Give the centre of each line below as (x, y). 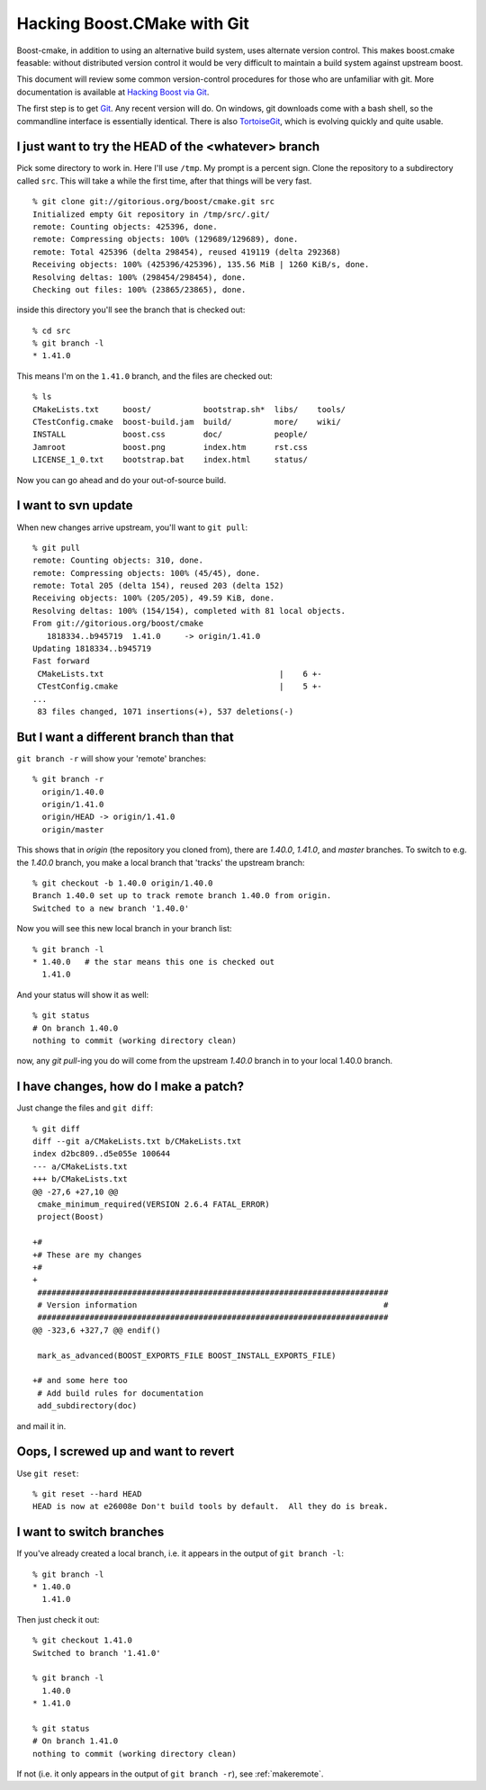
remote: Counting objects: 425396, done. (125, 226)
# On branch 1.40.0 (76, 1028)
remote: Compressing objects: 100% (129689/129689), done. (166, 239)
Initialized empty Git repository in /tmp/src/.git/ (151, 214)
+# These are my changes (87, 1255)
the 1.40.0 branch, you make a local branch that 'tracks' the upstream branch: (161, 862)
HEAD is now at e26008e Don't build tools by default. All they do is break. (211, 1507)
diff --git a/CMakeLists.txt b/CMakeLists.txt (137, 1142)
